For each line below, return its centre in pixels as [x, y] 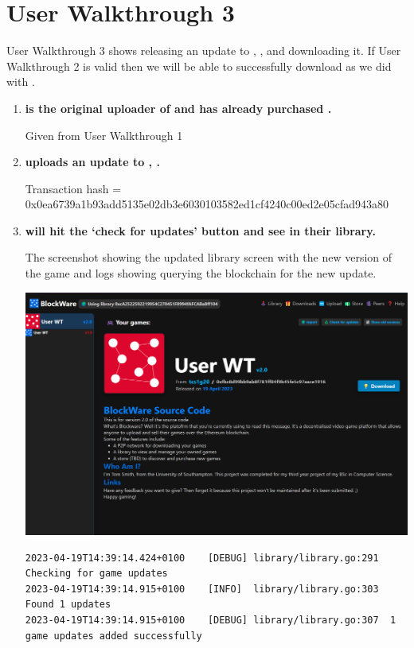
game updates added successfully [113, 636]
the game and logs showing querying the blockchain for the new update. [201, 273]
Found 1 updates [68, 605]
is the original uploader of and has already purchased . [178, 108]
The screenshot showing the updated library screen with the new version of [209, 257]
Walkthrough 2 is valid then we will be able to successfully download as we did [199, 66]
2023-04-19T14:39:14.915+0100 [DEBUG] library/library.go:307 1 [211, 620]
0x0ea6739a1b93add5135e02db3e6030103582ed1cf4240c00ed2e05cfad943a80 [207, 204]
